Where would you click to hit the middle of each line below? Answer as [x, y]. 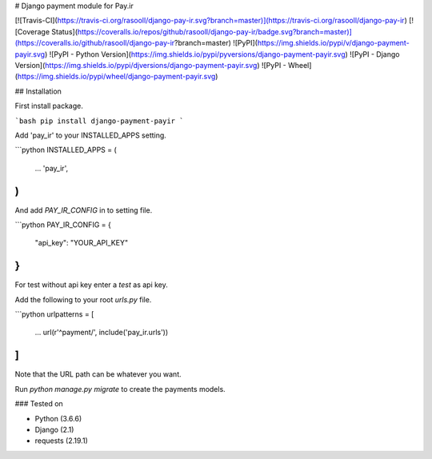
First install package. [49, 106]
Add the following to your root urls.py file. [83, 299]
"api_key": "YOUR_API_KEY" [81, 243]
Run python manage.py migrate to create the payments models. [120, 389]
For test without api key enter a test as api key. [91, 285]
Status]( [64, 31]
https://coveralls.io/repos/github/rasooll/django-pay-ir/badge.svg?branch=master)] [214, 31]
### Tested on [39, 404]
